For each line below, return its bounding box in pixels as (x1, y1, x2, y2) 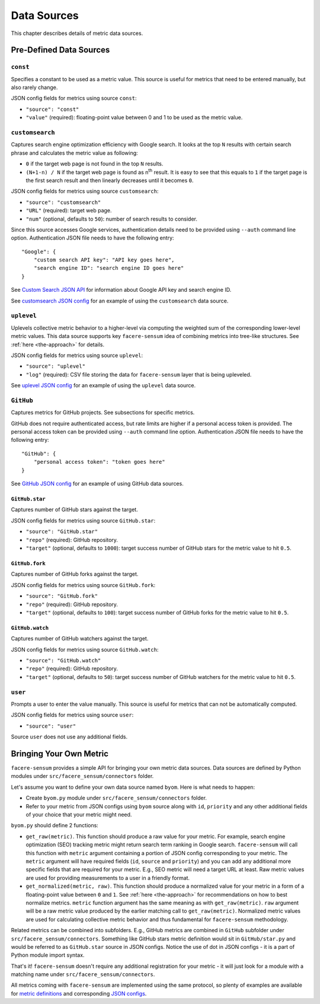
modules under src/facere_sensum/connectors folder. (11, 773, 154, 780)
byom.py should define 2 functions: (11, 822, 99, 829)
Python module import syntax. (11, 952, 85, 959)
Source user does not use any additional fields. (11, 733, 127, 741)
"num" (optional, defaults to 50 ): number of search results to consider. (25, 215, 198, 222)
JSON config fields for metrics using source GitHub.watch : (11, 646, 159, 653)
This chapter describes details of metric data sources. (11, 30, 143, 37)
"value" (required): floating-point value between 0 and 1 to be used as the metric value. (25, 114, 243, 121)
